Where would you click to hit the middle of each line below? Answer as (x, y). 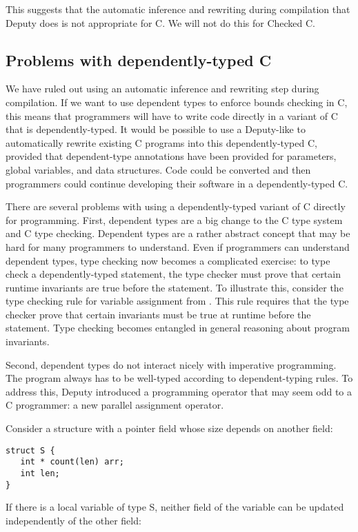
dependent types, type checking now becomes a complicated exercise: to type (168, 260)
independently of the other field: (73, 520)
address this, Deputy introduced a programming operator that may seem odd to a (179, 391)
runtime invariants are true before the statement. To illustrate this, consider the (175, 287)
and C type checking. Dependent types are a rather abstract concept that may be (178, 233)
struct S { (30, 450)
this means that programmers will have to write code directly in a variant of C (172, 115)
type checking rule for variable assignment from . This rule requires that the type (177, 301)
